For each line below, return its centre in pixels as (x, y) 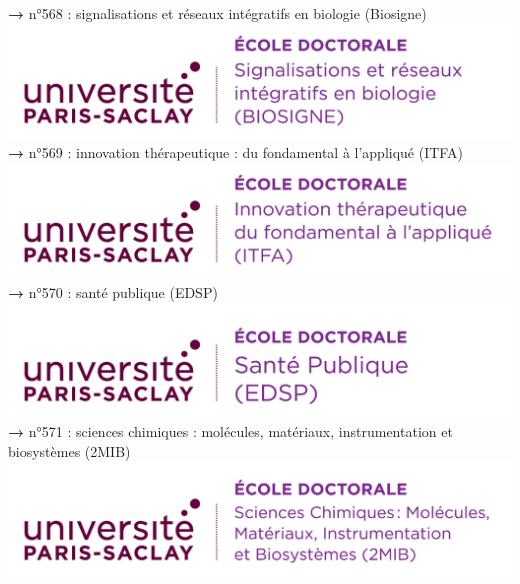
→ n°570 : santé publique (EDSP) (113, 291)
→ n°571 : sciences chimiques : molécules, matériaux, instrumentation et (230, 431)
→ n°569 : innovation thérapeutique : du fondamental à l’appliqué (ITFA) (235, 152)
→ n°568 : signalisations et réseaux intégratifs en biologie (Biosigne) (217, 13)
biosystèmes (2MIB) (69, 450)
